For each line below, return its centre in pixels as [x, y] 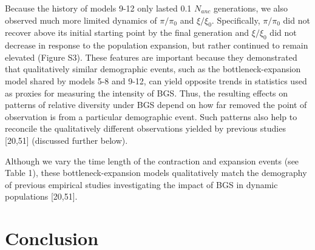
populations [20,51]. [41, 196]
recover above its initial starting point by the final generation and [127, 32]
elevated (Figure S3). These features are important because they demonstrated [151, 57]
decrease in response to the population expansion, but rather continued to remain [157, 45]
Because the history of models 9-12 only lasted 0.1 [98, 8]
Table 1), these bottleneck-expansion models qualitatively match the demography [156, 173]
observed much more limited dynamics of [81, 20]
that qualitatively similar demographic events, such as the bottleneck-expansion [153, 69]
